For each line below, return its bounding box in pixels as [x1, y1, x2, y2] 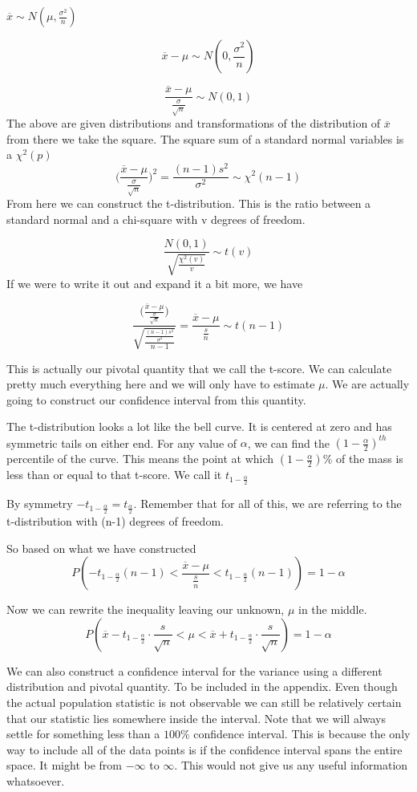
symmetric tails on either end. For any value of [6, 434, 237, 451]
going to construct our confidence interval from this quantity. [6, 391, 306, 408]
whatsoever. [6, 773, 65, 790]
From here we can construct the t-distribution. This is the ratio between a [6, 195, 371, 212]
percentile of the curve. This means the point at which [6, 450, 274, 467]
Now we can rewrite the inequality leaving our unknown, [6, 601, 285, 618]
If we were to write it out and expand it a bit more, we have [6, 274, 303, 291]
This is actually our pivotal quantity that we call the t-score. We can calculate [6, 359, 392, 376]
